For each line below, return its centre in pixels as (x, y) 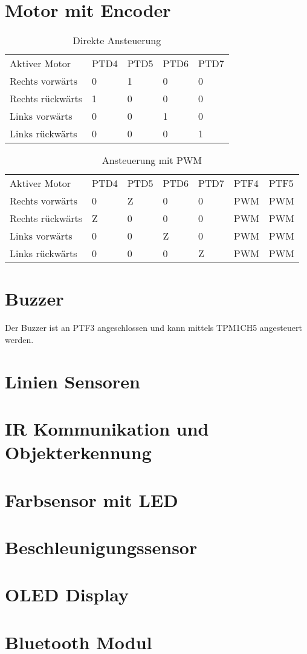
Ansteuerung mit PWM (152, 160)
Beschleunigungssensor (101, 547)
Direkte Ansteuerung (117, 41)
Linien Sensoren (73, 381)
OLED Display (67, 594)
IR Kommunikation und (107, 428)
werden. (19, 339)
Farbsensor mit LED (92, 499)
